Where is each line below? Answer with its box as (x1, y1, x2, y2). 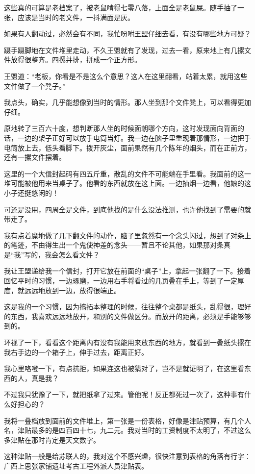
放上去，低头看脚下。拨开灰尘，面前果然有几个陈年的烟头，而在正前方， (17, 142, 251, 152)
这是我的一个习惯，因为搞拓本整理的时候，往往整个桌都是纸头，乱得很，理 (4, 301, 244, 312)
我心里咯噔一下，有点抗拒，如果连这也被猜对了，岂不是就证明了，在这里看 (4, 363, 244, 374)
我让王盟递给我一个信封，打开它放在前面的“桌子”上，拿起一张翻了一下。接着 (4, 266, 251, 276)
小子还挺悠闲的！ (4, 187, 59, 198)
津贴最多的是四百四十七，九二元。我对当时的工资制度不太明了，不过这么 (17, 425, 251, 435)
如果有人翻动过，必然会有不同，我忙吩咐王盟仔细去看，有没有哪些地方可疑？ (4, 28, 251, 39)
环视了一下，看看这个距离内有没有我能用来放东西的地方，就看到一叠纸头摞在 (4, 337, 251, 348)
